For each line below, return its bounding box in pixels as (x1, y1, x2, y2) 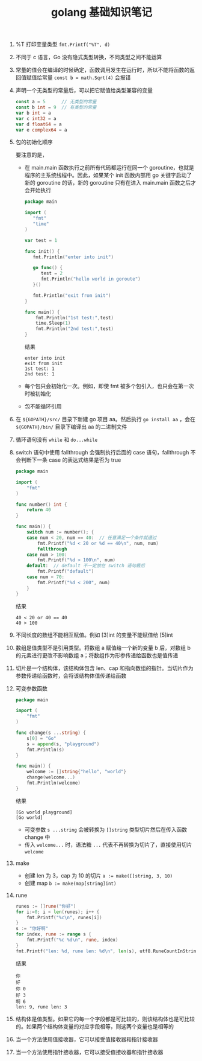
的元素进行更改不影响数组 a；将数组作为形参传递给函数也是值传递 (15, 651, 179, 658)
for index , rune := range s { (15, 931, 92, 937)
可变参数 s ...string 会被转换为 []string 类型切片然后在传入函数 (24, 826, 188, 833)
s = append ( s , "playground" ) (26, 741, 100, 747)
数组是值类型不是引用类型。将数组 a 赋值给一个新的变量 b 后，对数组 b (15, 644, 191, 651)
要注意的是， (15, 151, 47, 159)
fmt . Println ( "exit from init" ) (32, 292, 111, 299)
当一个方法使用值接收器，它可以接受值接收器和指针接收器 (15, 1036, 158, 1043)
